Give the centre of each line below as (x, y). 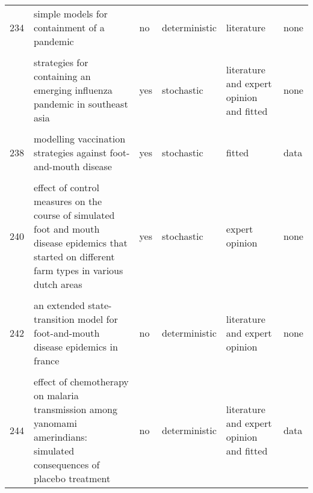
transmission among (76, 409)
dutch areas (58, 284)
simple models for (71, 14)
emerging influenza (73, 90)
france (47, 360)
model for (98, 319)
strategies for (61, 62)
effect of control (67, 187)
